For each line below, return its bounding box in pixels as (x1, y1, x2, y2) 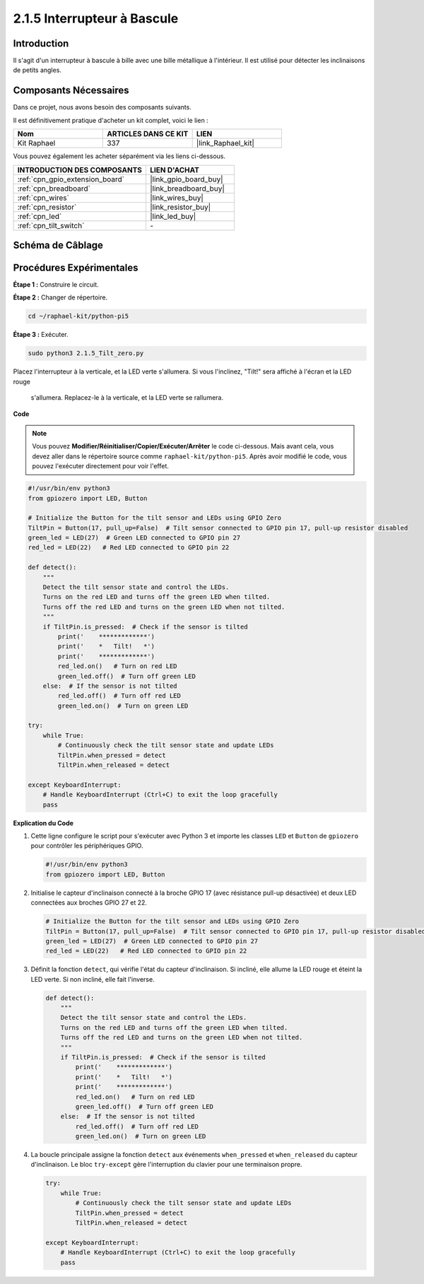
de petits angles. (13, 66, 61, 74)
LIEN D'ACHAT (149, 165, 199, 174)
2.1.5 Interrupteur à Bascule (13, 11, 179, 26)
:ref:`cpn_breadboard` (17, 184, 91, 194)
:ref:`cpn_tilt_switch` (17, 220, 85, 230)
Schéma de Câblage (13, 239, 104, 251)
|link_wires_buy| (149, 193, 204, 203)
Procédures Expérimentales (13, 261, 139, 273)
